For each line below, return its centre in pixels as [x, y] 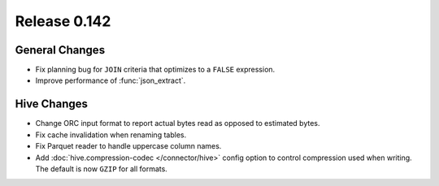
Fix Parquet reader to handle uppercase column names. [128, 146]
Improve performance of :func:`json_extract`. [111, 80]
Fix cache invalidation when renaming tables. [111, 135]
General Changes [60, 50]
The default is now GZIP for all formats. [102, 169]
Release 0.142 [63, 21]
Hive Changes [52, 104]
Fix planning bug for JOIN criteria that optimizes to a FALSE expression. [155, 70]
